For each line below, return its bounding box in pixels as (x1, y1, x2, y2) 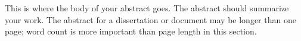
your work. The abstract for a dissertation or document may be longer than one (5, 13, 296, 26)
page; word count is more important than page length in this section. (5, 25, 257, 37)
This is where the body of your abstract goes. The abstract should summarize (5, 2, 289, 14)
